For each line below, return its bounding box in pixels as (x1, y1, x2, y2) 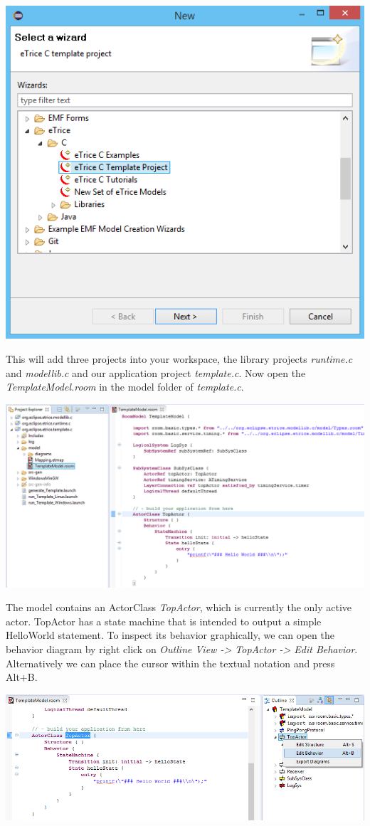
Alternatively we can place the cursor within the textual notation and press (6, 655, 335, 670)
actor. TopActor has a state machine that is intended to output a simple (6, 613, 322, 628)
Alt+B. (6, 669, 38, 684)
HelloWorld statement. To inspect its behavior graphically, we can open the (6, 628, 334, 642)
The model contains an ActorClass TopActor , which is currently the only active (6, 600, 352, 615)
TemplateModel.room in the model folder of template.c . (6, 379, 244, 394)
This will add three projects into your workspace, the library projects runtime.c (6, 351, 353, 366)
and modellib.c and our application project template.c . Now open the (6, 365, 306, 380)
